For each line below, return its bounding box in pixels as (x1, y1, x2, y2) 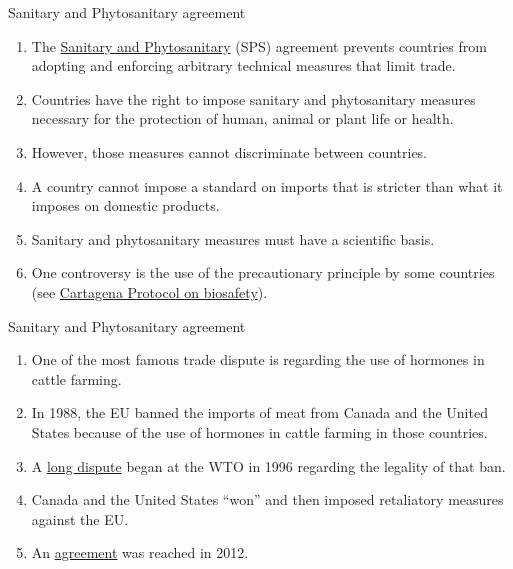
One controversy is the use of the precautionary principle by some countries (31, 262, 495, 283)
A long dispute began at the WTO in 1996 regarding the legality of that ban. (31, 455, 506, 476)
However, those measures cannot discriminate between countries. (31, 141, 428, 162)
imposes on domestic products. (31, 195, 220, 216)
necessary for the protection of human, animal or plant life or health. (31, 108, 454, 129)
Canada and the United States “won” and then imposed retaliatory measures (31, 489, 504, 510)
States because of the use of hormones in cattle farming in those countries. (31, 421, 488, 442)
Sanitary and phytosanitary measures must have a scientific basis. (31, 228, 435, 249)
